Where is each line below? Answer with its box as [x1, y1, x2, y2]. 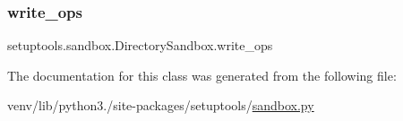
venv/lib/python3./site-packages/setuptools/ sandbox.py [7, 96, 314, 115]
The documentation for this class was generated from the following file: [7, 65, 397, 84]
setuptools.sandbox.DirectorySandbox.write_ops [7, 36, 273, 55]
